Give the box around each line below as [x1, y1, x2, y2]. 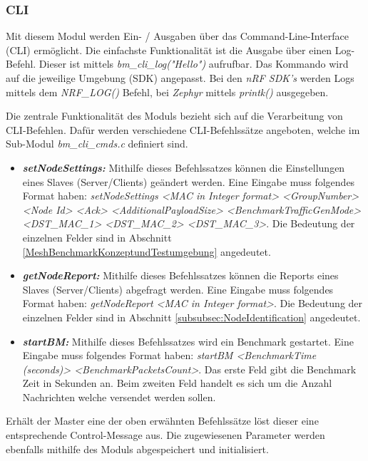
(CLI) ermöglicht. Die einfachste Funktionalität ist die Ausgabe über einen [6, 42, 332, 57]
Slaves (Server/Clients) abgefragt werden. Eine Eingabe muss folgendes [22, 281, 334, 296]
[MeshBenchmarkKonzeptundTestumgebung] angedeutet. [22, 244, 271, 259]
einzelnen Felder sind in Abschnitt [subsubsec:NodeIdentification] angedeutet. [22, 309, 361, 324]
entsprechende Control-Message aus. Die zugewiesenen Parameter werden [6, 428, 325, 442]
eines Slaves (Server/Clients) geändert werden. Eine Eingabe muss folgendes [22, 174, 355, 189]
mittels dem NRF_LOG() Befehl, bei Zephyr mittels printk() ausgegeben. [6, 84, 329, 99]
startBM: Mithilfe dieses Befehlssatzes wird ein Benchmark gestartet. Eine [22, 333, 354, 348]
